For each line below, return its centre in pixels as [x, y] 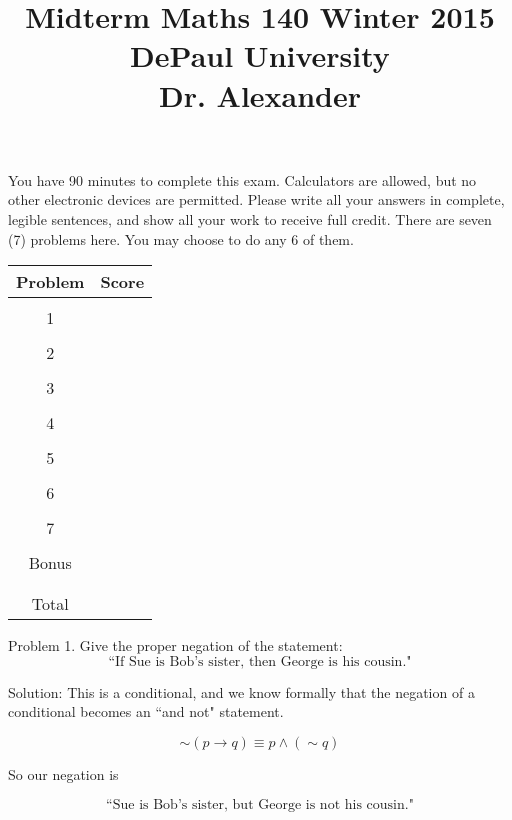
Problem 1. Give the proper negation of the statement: [175, 645]
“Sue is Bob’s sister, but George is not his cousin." [260, 804]
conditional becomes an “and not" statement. [146, 711]
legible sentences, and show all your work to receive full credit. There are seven [250, 218]
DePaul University [260, 55]
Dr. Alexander [260, 94]
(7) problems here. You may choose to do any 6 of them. [181, 238]
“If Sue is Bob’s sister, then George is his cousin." [260, 661]
